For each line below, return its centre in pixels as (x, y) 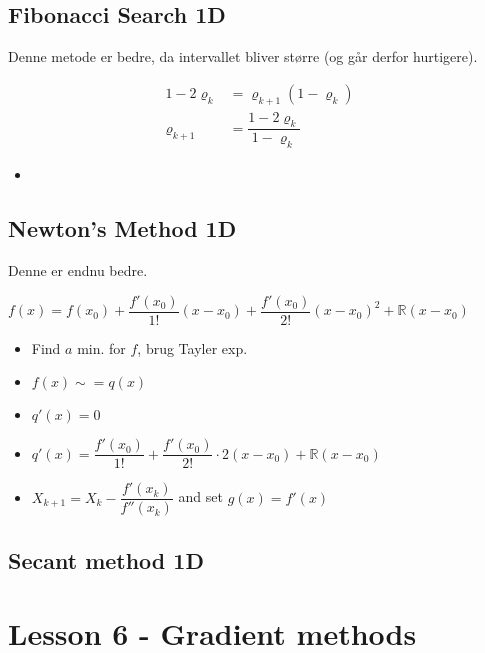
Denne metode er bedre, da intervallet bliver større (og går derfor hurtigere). (243, 56)
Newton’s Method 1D (122, 228)
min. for (101, 347)
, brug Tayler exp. (192, 347)
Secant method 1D (106, 559)
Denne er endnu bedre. (78, 270)
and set (200, 496)
